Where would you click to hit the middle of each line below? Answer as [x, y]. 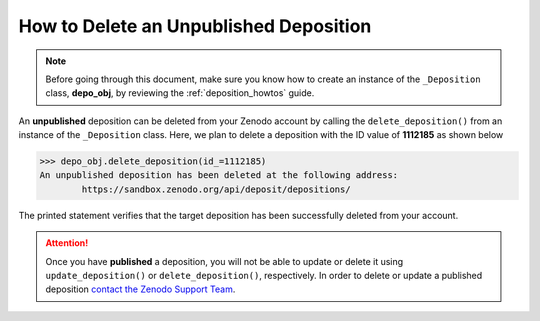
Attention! [67, 243]
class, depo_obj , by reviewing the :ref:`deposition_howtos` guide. [180, 93]
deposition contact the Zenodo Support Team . [140, 289]
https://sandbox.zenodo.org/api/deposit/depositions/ [216, 189]
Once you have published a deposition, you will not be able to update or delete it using [224, 261]
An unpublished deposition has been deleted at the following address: [219, 175]
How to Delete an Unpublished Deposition [195, 26]
